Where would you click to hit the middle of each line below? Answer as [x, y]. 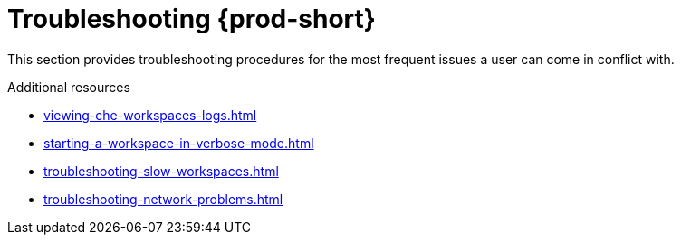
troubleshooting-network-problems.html [163, 199]
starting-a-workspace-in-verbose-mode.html [179, 143]
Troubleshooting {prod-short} [192, 19]
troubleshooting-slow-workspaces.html [161, 171]
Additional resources [69, 87]
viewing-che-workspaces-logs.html [150, 115]
